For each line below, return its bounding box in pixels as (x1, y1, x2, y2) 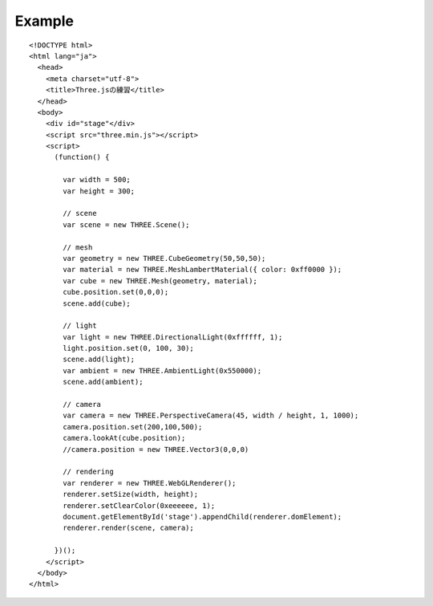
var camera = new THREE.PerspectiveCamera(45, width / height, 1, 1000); (63, 411, 359, 421)
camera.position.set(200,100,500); (63, 422, 203, 431)
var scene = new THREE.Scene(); (63, 220, 190, 229)
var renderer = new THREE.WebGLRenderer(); (63, 478, 237, 487)
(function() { (54, 153, 110, 162)
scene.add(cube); (63, 299, 132, 308)
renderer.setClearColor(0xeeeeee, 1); (63, 501, 216, 510)
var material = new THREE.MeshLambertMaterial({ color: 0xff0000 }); (63, 265, 342, 275)
